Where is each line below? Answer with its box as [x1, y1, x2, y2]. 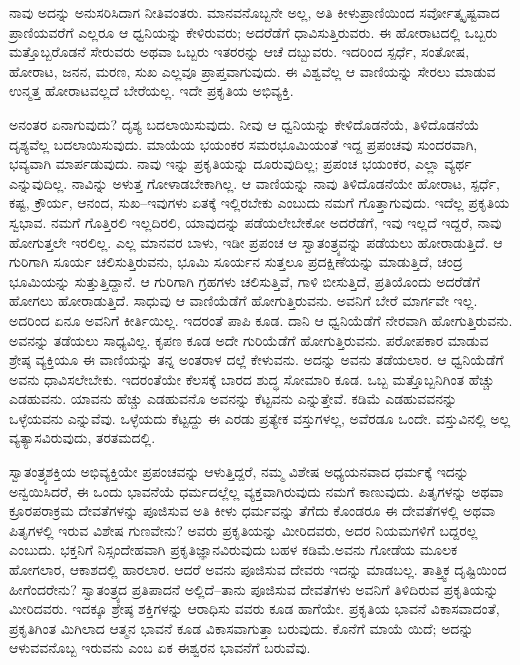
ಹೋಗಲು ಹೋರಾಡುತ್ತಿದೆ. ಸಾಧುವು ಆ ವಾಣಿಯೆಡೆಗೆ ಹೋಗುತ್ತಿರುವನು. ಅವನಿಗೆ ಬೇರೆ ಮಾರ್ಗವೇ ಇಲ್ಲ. [9, 290, 478, 311]
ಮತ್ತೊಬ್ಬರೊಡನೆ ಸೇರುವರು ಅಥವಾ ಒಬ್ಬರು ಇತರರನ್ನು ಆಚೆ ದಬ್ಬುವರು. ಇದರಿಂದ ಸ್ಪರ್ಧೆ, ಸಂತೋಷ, [9, 41, 470, 62]
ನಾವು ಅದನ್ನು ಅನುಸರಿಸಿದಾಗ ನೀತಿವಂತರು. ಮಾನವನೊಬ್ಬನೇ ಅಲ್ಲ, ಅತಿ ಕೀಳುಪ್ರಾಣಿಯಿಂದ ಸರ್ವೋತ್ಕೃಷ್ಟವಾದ [9, 2, 500, 22]
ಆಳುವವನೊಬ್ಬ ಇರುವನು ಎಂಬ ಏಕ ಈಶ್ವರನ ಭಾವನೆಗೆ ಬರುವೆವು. [9, 637, 311, 658]
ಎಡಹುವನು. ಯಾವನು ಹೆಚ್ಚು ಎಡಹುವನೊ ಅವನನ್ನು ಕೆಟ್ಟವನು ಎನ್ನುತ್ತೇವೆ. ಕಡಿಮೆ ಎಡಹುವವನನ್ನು [9, 388, 458, 409]
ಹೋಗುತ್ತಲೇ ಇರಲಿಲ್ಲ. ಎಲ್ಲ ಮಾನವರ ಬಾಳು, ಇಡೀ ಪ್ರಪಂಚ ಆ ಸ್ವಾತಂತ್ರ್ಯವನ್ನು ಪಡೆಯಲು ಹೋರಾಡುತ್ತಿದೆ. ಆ [9, 231, 503, 252]
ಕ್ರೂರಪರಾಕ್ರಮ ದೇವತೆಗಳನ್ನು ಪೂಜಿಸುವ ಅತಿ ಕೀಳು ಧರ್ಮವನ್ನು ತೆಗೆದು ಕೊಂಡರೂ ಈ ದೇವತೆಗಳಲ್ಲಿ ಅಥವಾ [9, 500, 496, 521]
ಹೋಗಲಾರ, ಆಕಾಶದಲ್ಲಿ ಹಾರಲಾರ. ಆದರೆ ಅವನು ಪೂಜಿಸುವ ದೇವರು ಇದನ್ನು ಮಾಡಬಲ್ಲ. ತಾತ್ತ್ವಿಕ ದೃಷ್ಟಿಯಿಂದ [9, 559, 507, 580]
